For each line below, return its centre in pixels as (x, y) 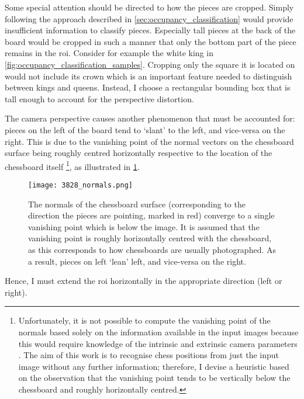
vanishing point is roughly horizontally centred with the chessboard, (150, 238)
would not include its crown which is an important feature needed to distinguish (148, 76)
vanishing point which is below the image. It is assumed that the (144, 226)
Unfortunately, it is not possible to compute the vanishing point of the (144, 320)
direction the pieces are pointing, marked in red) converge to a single (151, 215)
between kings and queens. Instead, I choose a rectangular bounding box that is (148, 87)
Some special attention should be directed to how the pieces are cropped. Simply (149, 7)
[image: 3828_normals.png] (80, 185)
